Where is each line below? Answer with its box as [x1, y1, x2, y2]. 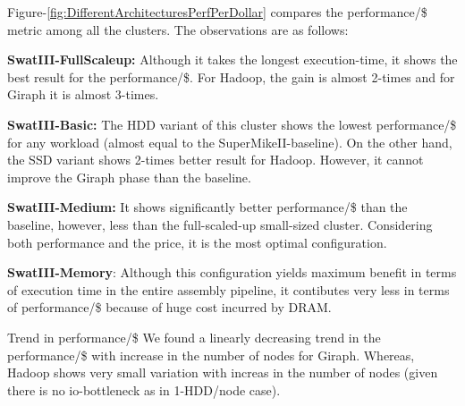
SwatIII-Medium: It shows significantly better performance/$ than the [7, 198, 408, 216]
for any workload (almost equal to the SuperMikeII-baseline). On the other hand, [7, 132, 452, 151]
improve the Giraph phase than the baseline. [7, 167, 251, 186]
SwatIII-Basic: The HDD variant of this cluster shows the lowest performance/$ [7, 114, 457, 133]
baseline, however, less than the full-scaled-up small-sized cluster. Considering [7, 215, 433, 233]
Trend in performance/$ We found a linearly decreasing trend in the [7, 327, 381, 346]
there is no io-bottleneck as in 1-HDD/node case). [7, 380, 281, 399]
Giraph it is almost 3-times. [7, 85, 159, 104]
